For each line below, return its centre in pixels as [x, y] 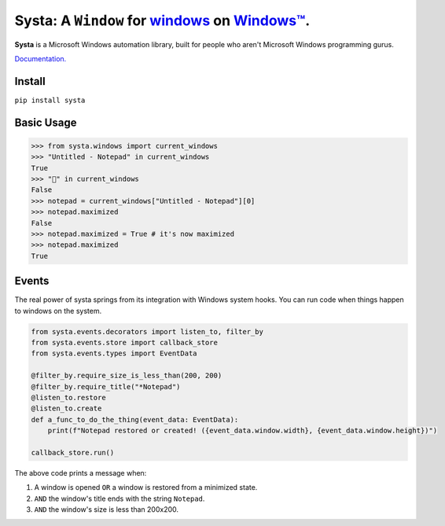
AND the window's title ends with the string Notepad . [120, 498]
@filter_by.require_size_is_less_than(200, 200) [127, 376]
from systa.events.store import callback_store [124, 343]
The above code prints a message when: [81, 473]
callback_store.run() [73, 452]
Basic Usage [46, 122]
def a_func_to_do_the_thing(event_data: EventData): [135, 419]
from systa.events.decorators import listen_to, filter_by [147, 331]
